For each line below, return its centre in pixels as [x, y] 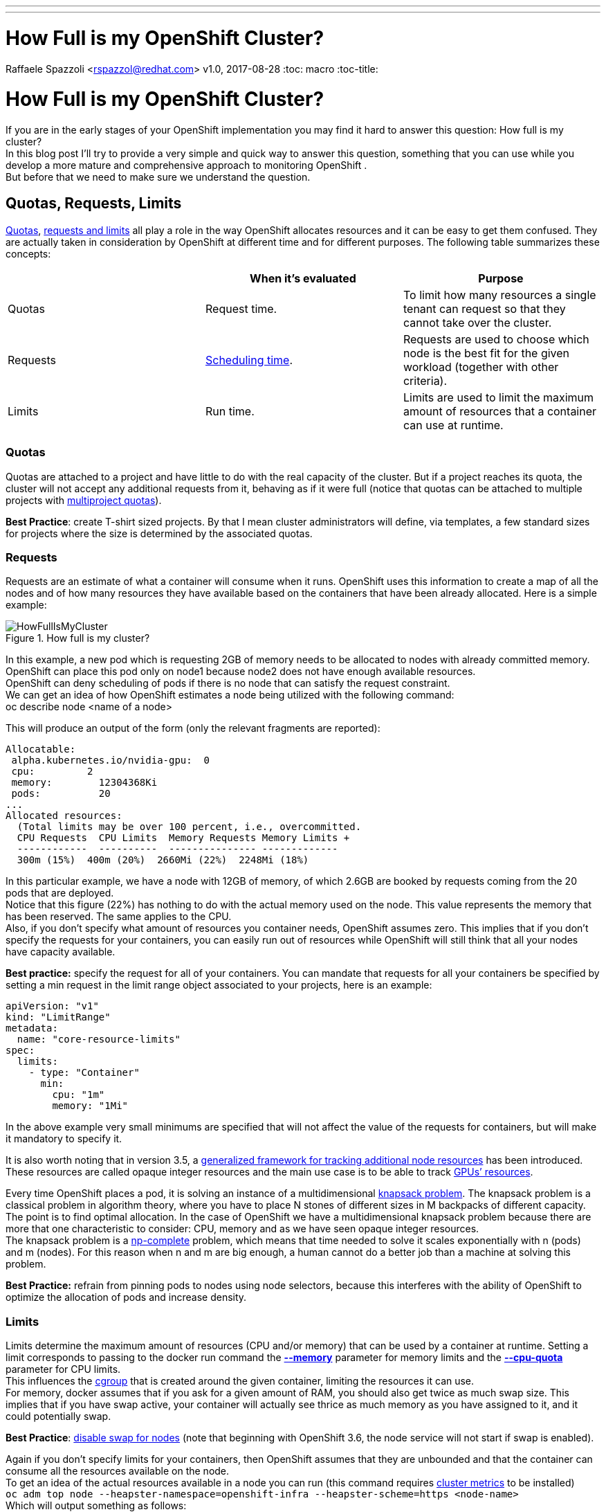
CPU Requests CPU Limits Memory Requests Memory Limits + [183, 838]
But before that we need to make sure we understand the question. [158, 177]
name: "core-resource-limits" [99, 1039]
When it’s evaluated [303, 278]
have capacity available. [61, 952]
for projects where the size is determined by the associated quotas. [159, 533]
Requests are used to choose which [496, 339]
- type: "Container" [84, 1073]
